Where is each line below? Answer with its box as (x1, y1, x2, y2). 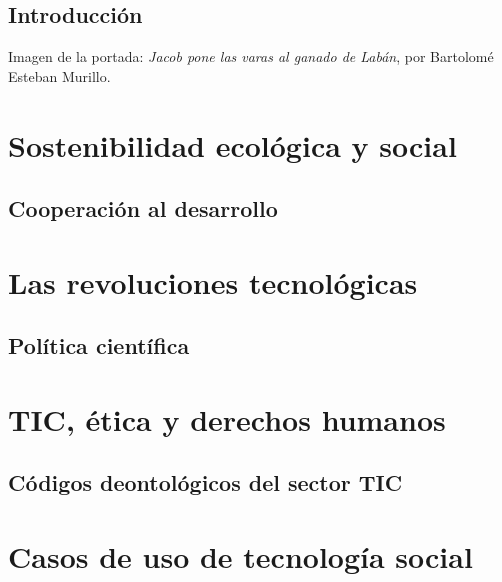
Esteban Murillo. (8, 65, 111, 86)
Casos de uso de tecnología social (8, 536, 473, 577)
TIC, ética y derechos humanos (8, 398, 446, 439)
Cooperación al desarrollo (8, 193, 278, 224)
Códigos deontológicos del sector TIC (8, 467, 403, 498)
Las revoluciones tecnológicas (8, 261, 418, 302)
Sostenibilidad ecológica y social (8, 124, 457, 165)
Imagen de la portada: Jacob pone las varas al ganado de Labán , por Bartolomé (8, 46, 494, 67)
